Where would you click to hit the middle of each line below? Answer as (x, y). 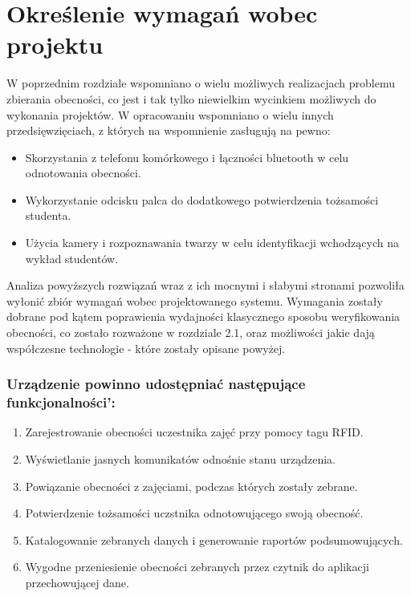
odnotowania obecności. (83, 173)
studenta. (48, 215)
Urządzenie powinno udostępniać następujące (156, 384)
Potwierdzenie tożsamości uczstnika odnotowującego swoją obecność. (194, 513)
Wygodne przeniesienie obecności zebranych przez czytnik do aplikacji (197, 567)
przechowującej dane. (77, 582)
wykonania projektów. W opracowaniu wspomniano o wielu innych (170, 114)
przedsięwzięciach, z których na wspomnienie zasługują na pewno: (169, 130)
